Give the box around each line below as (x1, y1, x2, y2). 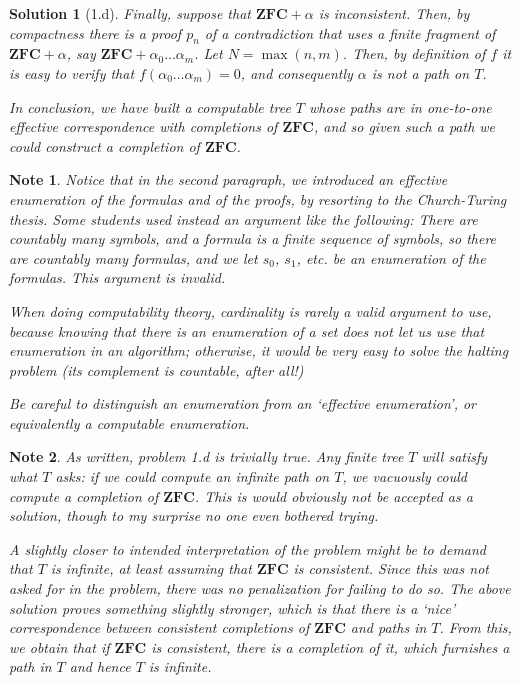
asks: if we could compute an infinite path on (55, 466, 330, 487)
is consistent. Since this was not (293, 558, 489, 579)
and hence (69, 656, 131, 677)
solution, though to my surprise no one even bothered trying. (9, 505, 379, 526)
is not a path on (371, 62, 470, 83)
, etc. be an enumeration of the (296, 247, 486, 268)
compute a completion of (9, 485, 159, 506)
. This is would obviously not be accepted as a (194, 485, 473, 506)
